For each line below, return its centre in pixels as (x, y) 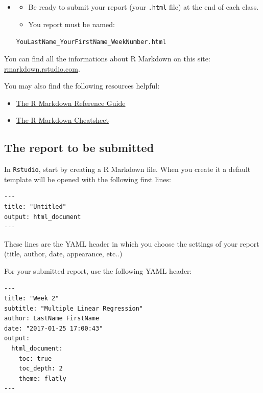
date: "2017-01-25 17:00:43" (54, 328)
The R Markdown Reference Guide (71, 103)
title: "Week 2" (32, 299)
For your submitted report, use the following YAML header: (98, 270)
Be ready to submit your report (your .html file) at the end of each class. (144, 7)
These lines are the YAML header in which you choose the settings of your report (132, 243)
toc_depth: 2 (41, 369)
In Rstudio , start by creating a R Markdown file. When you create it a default (127, 169)
